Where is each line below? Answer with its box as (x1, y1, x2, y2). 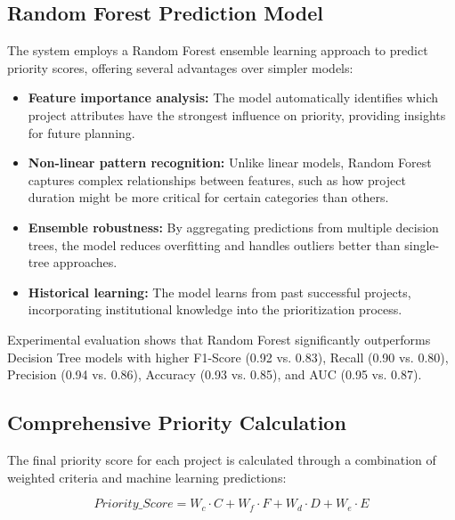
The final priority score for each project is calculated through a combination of (7, 450, 436, 468)
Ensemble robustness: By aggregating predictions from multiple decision (28, 217, 439, 236)
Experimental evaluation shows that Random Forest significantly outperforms (7, 329, 431, 348)
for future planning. (28, 123, 135, 142)
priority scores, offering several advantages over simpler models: (7, 58, 353, 77)
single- (404, 235, 440, 254)
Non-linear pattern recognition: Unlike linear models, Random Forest (28, 153, 432, 172)
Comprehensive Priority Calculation (7, 409, 346, 436)
